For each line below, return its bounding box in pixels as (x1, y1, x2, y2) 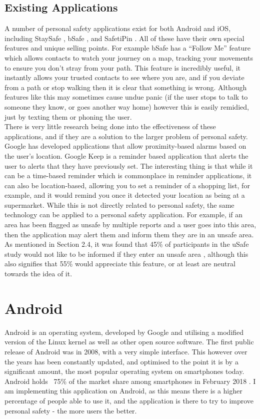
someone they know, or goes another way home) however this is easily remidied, (4, 101, 249, 112)
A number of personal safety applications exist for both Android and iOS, (4, 23, 231, 34)
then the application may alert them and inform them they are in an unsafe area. (4, 229, 254, 239)
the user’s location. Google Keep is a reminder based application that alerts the (4, 150, 248, 161)
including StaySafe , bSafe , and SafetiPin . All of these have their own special (4, 33, 244, 43)
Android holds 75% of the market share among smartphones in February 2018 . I (4, 375, 256, 386)
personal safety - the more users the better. (4, 405, 137, 415)
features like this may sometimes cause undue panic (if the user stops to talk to (4, 92, 248, 102)
